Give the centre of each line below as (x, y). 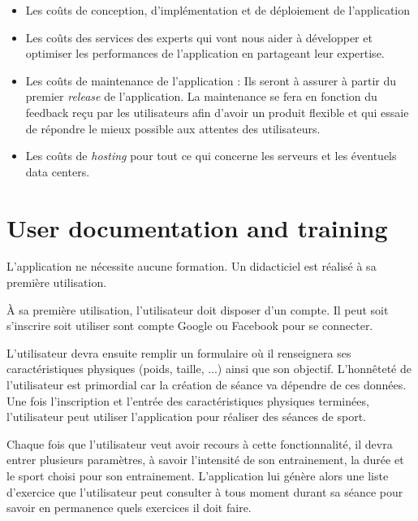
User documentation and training (197, 227)
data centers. (58, 171)
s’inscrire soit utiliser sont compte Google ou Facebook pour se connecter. (190, 326)
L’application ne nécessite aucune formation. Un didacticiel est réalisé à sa (192, 266)
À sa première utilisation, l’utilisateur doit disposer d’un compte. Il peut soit (198, 309)
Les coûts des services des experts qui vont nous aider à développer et (199, 37)
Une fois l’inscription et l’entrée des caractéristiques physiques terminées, (188, 400)
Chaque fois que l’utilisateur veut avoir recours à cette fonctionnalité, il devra (200, 443)
